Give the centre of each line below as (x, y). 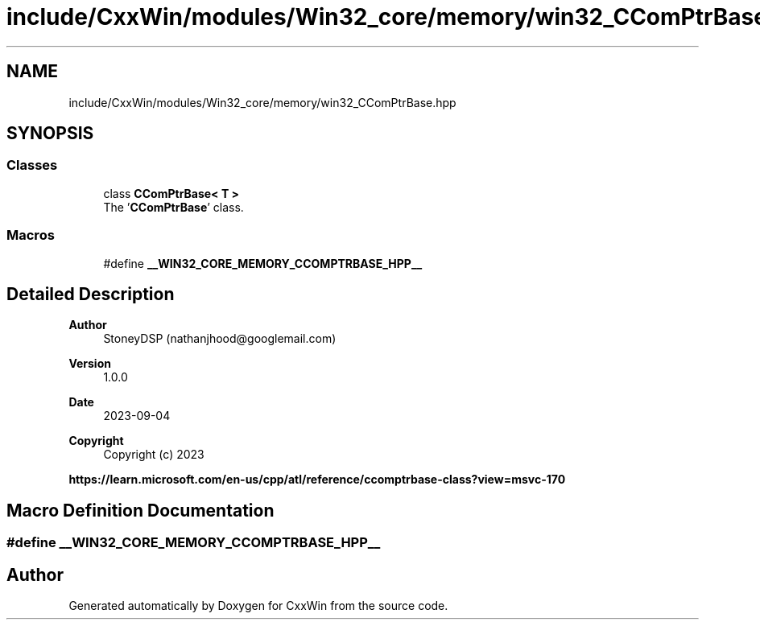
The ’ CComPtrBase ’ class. (173, 207)
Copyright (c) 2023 (154, 455)
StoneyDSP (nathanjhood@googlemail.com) (220, 339)
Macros (31, 235)
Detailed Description (91, 294)
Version (90, 364)
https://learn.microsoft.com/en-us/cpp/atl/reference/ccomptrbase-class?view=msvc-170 (317, 480)
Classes (32, 165)
